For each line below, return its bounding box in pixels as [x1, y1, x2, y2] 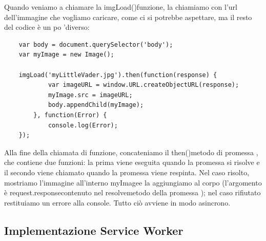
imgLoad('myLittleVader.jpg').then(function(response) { [18, 71, 217, 79]
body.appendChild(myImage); [48, 101, 144, 109]
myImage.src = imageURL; [48, 91, 133, 99]
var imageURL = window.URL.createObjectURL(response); [48, 81, 239, 89]
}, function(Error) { [33, 111, 107, 119]
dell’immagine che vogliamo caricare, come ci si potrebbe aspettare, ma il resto [4, 11, 252, 22]
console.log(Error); [48, 121, 118, 129]
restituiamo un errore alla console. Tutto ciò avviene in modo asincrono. [4, 197, 231, 208]
